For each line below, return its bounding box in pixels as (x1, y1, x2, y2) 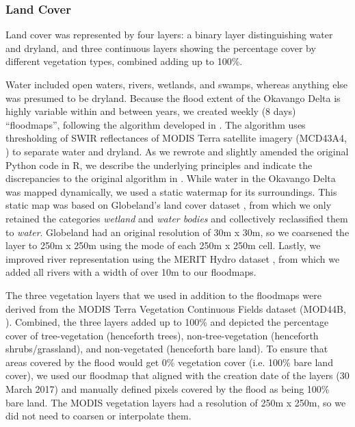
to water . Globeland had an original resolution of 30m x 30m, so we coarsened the (5, 224, 350, 239)
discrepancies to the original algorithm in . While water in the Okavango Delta (5, 171, 336, 185)
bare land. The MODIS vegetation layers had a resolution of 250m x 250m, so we (5, 395, 346, 409)
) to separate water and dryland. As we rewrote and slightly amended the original (5, 144, 349, 158)
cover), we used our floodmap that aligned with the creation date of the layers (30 (5, 368, 350, 383)
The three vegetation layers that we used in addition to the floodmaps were (5, 287, 321, 302)
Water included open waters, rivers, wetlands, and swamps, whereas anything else (5, 77, 348, 91)
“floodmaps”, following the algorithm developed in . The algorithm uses (5, 117, 306, 131)
